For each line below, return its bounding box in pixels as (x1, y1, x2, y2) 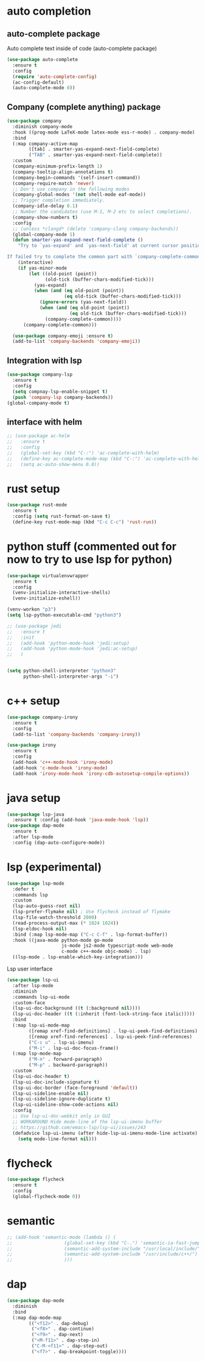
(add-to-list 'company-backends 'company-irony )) (12, 731, 141, 738)
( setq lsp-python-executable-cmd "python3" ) (7, 612, 122, 619)
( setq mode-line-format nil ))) (18, 1136, 97, 1142)
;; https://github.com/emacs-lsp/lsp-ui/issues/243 (12, 1124, 147, 1130)
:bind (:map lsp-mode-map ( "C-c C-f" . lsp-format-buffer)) (12, 932, 168, 938)
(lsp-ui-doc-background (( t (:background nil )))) (12, 1005, 141, 1011)
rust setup (7, 482, 60, 495)
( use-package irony (7, 742, 57, 749)
